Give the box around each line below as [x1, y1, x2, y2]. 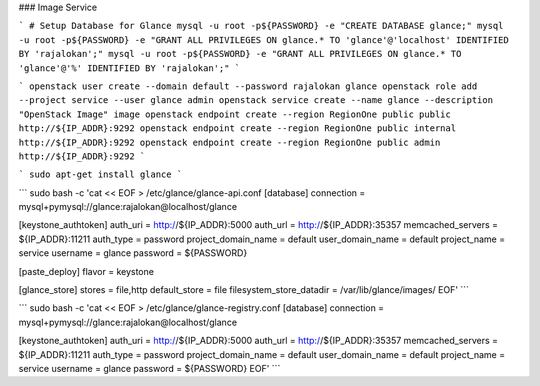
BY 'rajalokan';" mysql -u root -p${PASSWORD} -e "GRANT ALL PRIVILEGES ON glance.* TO [18, 48, 462, 60]
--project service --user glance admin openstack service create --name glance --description [18, 95, 494, 106]
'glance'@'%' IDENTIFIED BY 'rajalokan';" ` [18, 62, 241, 74]
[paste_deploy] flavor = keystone [18, 265, 155, 277]
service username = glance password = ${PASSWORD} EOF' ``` [18, 362, 281, 374]
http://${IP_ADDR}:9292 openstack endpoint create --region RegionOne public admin [18, 136, 441, 148]
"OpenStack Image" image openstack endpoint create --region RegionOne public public [18, 108, 452, 120]
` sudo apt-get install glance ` [18, 169, 183, 180]
